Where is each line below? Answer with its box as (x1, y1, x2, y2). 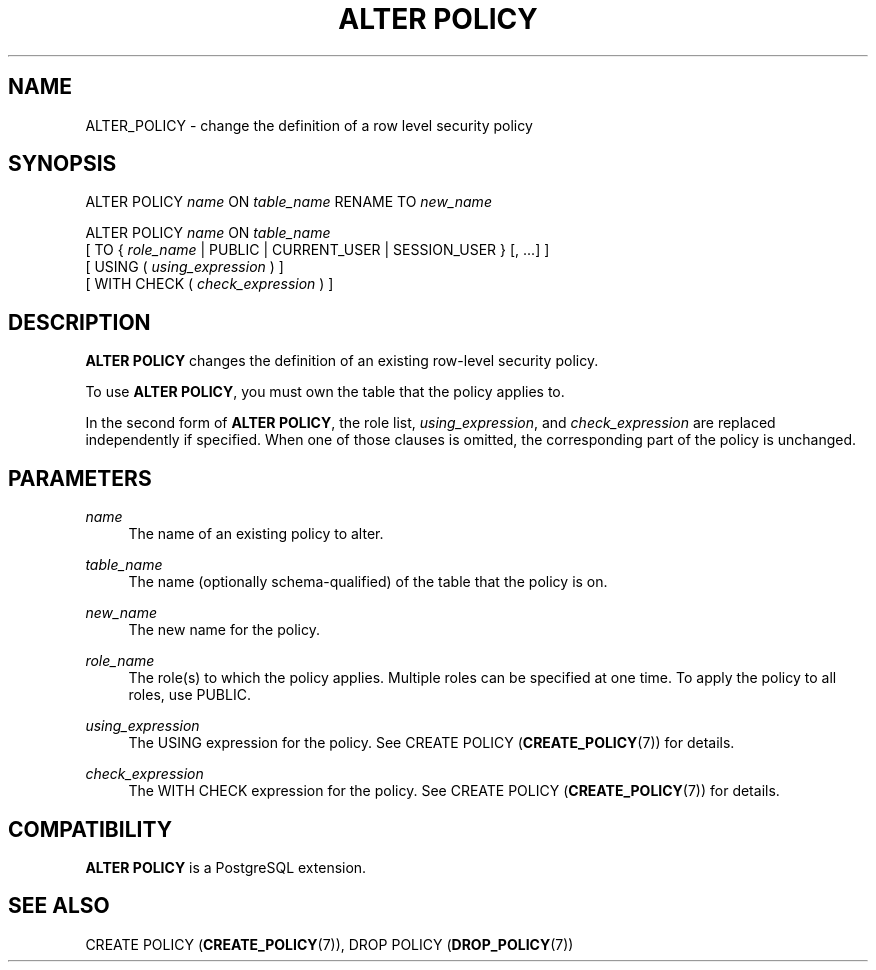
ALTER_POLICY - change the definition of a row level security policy (85, 116, 533, 134)
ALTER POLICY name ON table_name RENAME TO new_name (85, 193, 492, 211)
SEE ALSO (8, 893, 110, 919)
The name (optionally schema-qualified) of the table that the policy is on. (128, 573, 608, 591)
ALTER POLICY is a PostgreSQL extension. (85, 858, 367, 876)
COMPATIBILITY (8, 816, 172, 842)
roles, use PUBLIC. (128, 686, 251, 704)
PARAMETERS (8, 465, 152, 491)
